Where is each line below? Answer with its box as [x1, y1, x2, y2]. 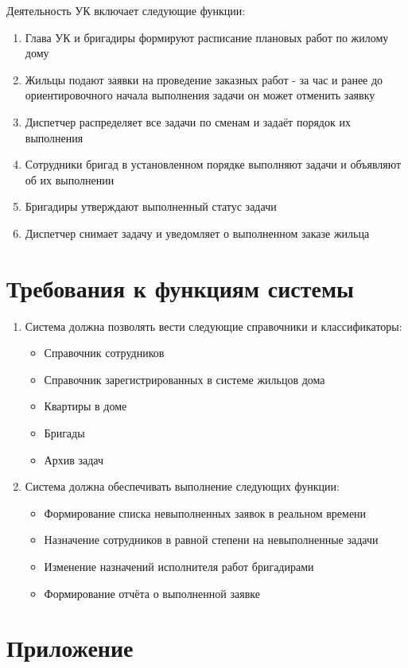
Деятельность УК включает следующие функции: [6, 2, 246, 18]
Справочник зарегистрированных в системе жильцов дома [44, 371, 325, 387]
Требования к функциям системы [6, 271, 354, 304]
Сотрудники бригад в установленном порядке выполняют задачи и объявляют [25, 156, 402, 173]
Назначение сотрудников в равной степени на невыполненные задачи [44, 531, 379, 548]
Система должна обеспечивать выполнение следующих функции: [25, 478, 340, 495]
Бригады [44, 425, 85, 441]
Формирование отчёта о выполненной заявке [44, 584, 260, 601]
